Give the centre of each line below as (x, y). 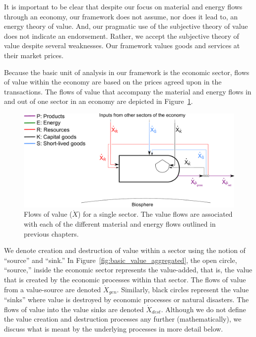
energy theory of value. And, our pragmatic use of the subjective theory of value (126, 26)
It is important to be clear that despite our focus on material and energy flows (123, 6)
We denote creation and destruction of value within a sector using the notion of (125, 250)
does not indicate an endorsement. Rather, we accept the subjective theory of (122, 36)
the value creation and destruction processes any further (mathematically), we (123, 319)
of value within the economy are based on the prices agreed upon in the (113, 82)
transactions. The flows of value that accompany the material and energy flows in (128, 91)
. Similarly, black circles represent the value (183, 289)
